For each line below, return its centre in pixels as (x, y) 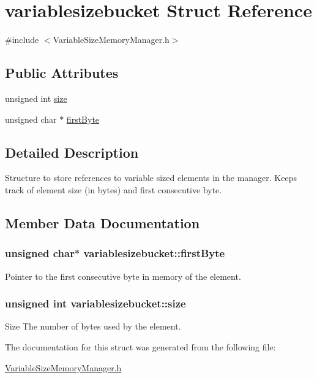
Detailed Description (72, 152)
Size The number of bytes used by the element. (93, 326)
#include (22, 40)
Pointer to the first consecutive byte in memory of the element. (123, 276)
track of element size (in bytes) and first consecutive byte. (114, 189)
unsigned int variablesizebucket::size (95, 303)
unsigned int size (36, 98)
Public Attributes (62, 73)
